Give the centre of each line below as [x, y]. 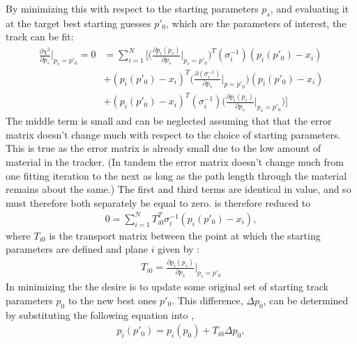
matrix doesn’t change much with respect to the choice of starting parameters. [173, 134]
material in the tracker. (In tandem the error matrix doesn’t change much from [175, 161]
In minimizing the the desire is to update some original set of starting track [167, 287]
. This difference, [207, 300]
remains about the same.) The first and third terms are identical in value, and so [178, 189]
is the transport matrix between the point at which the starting [185, 235]
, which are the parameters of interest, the [256, 23]
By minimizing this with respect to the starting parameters [132, 8]
